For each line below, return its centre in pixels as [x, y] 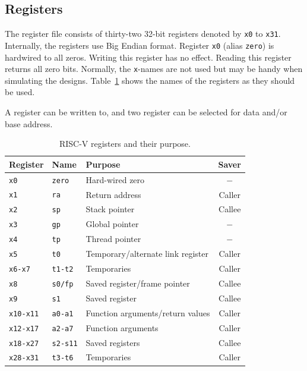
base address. [29, 123]
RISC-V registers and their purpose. [125, 144]
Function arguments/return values [148, 312]
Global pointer [112, 224]
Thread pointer [113, 239]
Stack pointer [110, 209]
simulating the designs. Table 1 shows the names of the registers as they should [150, 80]
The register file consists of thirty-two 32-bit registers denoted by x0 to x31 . [143, 34]
